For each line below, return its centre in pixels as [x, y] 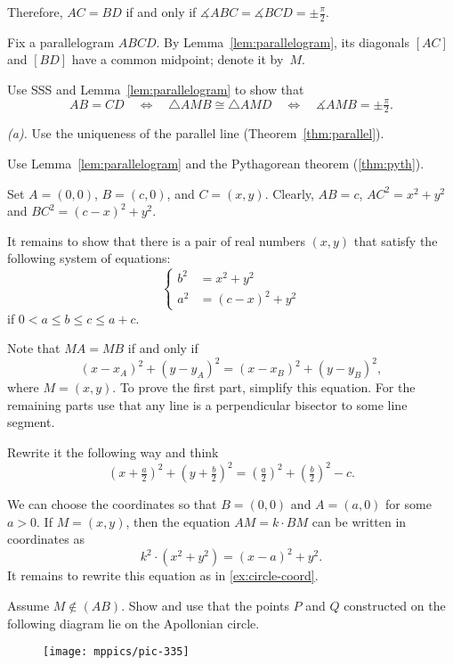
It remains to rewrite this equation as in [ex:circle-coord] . [163, 575]
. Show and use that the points [205, 605]
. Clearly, [289, 193]
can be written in [359, 521]
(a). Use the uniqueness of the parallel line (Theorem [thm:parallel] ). [196, 133]
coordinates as [46, 539]
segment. [31, 422]
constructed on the [395, 605]
